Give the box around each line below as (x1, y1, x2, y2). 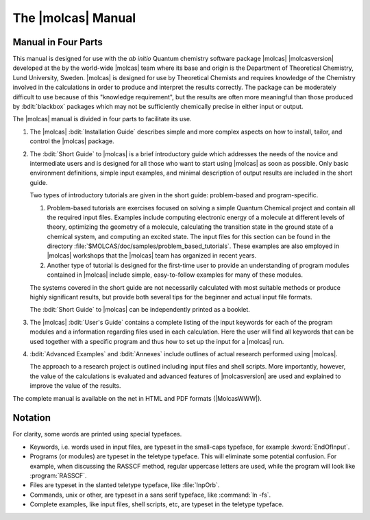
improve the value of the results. (29, 382, 121, 390)
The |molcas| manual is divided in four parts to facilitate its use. (12, 115, 192, 123)
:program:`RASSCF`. (29, 471, 87, 480)
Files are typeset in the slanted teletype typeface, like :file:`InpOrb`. (29, 481, 220, 489)
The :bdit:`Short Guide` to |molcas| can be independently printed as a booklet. (29, 306, 250, 314)
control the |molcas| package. (29, 137, 114, 145)
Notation (12, 412, 51, 424)
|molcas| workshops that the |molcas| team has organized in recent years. (47, 251, 257, 260)
